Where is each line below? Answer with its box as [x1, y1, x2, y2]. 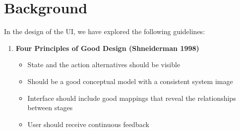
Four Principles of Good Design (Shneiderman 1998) [15, 43, 199, 53]
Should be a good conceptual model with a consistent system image [27, 76, 233, 86]
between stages [27, 102, 73, 113]
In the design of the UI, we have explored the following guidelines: [4, 26, 205, 37]
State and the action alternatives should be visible [27, 59, 180, 70]
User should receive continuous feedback [27, 119, 149, 129]
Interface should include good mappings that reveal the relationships [27, 92, 236, 103]
